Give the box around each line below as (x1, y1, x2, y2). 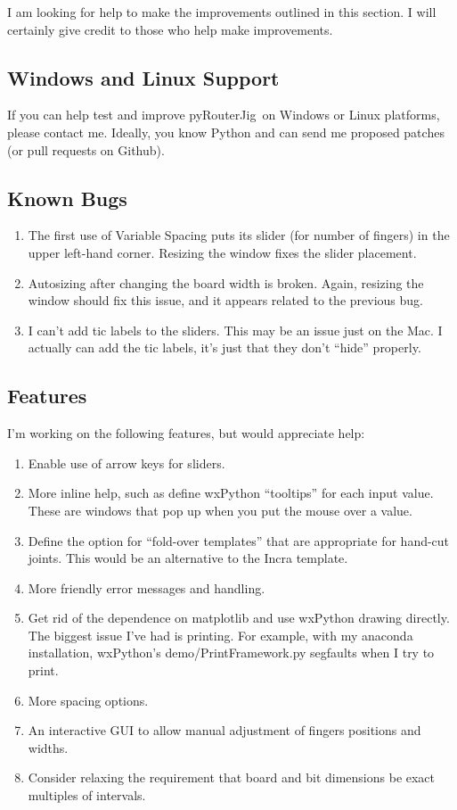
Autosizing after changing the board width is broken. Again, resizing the (28, 273, 424, 292)
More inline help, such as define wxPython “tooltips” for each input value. (28, 484, 434, 502)
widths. (28, 738, 69, 756)
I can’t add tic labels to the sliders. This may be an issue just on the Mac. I (28, 320, 443, 339)
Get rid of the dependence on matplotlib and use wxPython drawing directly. (28, 608, 450, 627)
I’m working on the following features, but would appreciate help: (7, 424, 365, 442)
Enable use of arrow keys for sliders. (28, 453, 225, 472)
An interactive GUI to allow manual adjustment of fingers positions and (28, 721, 421, 740)
